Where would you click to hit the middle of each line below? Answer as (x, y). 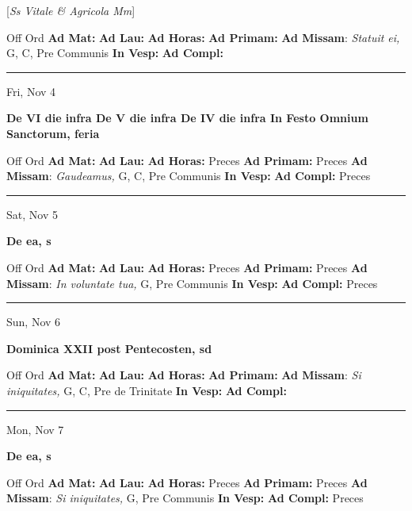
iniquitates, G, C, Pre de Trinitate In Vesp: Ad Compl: (147, 390)
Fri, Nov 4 (31, 91)
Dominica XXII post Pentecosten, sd (109, 348)
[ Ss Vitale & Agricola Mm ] (71, 10)
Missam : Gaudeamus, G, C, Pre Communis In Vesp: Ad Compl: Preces (189, 176)
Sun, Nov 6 (34, 322)
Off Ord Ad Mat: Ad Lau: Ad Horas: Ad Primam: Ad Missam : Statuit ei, (203, 37)
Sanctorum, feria (53, 133)
